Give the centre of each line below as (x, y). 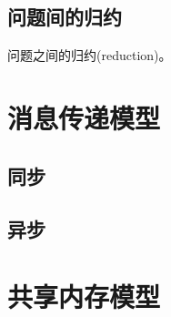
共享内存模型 (84, 296)
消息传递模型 (84, 117)
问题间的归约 (65, 17)
